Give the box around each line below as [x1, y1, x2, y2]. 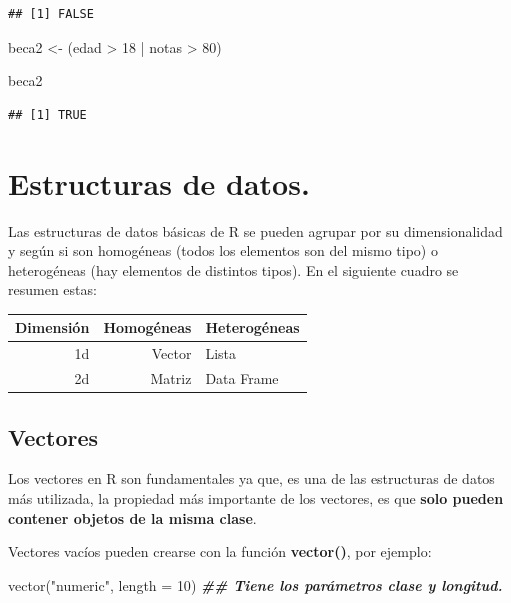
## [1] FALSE [8, 7, 94, 21]
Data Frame [205, 368, 279, 389]
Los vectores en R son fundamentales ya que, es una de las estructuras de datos [8, 468, 495, 489]
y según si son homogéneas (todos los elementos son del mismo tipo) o [8, 240, 438, 261]
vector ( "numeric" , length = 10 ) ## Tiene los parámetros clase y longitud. [8, 574, 503, 595]
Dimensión [15, 317, 90, 338]
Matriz [150, 368, 192, 389]
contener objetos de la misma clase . [8, 507, 257, 528]
